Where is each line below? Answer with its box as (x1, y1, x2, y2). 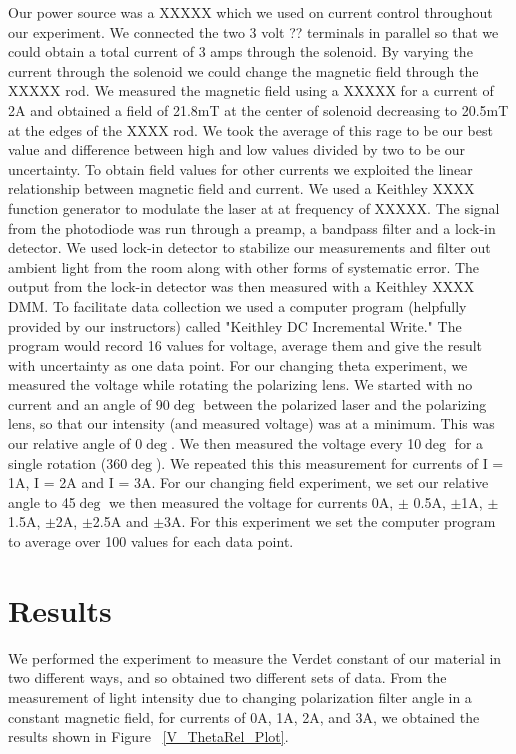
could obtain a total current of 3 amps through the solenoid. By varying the (8, 41, 473, 62)
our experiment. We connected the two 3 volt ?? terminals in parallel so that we (8, 21, 499, 42)
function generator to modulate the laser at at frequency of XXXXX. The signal (8, 197, 500, 218)
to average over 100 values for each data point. (8, 531, 294, 552)
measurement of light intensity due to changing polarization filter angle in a (8, 686, 472, 707)
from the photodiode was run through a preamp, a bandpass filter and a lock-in (8, 217, 496, 238)
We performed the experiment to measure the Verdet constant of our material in (8, 647, 502, 668)
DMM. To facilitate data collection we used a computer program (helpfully (8, 295, 467, 316)
